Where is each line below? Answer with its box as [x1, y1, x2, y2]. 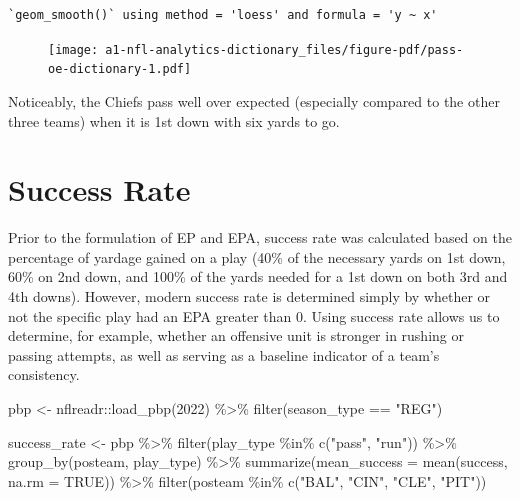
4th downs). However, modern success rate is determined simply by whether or [8, 286, 491, 306]
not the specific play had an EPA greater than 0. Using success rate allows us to [8, 305, 500, 326]
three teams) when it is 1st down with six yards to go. [8, 110, 340, 131]
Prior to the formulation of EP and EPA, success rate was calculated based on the [8, 227, 512, 248]
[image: [48, 42, 99, 57]
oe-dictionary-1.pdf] [48, 62, 192, 77]
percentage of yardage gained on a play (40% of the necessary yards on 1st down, [8, 246, 506, 267]
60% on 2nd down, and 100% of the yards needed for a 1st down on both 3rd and [8, 266, 508, 287]
